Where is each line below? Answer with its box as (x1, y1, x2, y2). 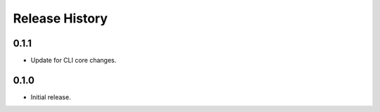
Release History (13, 11, 108, 26)
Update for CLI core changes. (30, 56, 117, 65)
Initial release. (30, 92, 71, 101)
